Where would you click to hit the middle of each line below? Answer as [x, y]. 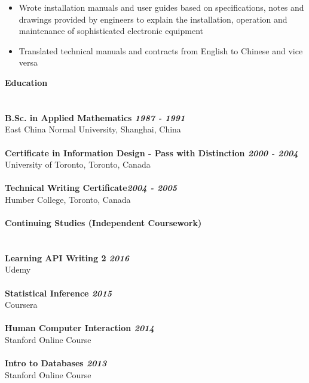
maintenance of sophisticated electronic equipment [111, 31]
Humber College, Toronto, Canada [68, 199]
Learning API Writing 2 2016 [67, 257]
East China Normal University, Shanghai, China [93, 129]
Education [26, 82]
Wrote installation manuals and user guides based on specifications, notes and [161, 7]
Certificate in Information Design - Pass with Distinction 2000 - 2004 [152, 152]
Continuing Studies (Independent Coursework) [103, 223]
